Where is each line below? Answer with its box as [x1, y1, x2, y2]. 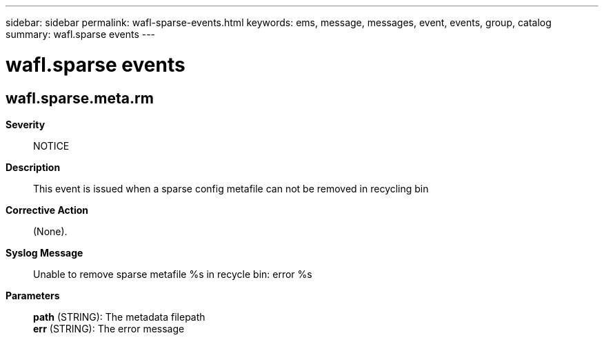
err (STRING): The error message [33, 322, 185, 334]
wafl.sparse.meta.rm [6, 89, 154, 107]
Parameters [6, 289, 60, 301]
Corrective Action [6, 203, 88, 216]
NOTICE [33, 139, 70, 152]
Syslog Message [6, 246, 83, 259]
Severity [6, 118, 46, 130]
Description [6, 161, 61, 173]
